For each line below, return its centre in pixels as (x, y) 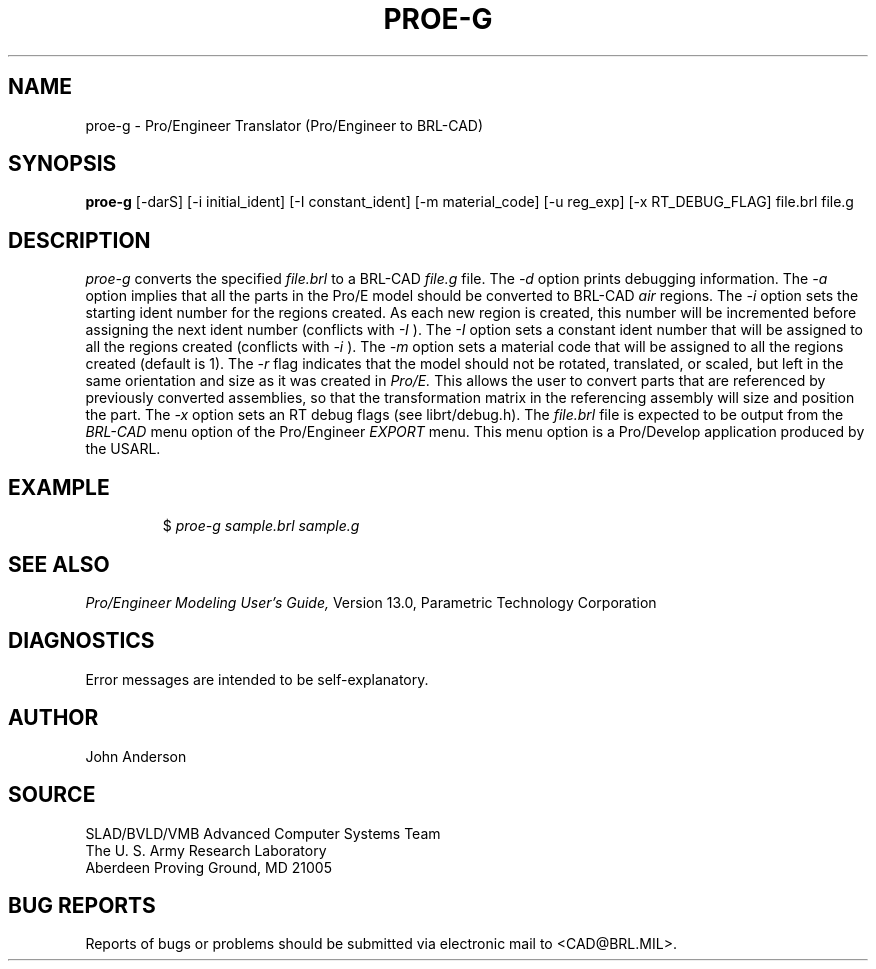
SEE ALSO (59, 564)
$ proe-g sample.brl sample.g (261, 526)
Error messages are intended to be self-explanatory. (257, 679)
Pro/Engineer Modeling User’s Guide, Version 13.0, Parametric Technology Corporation (371, 602)
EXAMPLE (59, 487)
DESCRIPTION (79, 240)
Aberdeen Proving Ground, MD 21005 (208, 867)
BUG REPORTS (82, 905)
